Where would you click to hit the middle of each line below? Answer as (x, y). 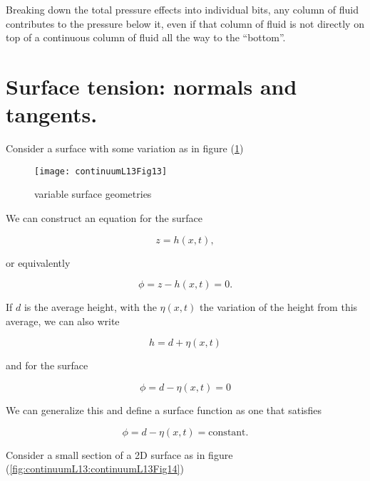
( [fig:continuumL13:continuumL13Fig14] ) (95, 469)
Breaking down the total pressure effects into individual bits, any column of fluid (182, 9)
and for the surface (47, 365)
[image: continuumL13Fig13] (101, 171)
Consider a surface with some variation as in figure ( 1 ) (125, 148)
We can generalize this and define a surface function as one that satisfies (164, 409)
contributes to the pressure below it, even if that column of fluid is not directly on (185, 23)
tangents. (52, 114)
